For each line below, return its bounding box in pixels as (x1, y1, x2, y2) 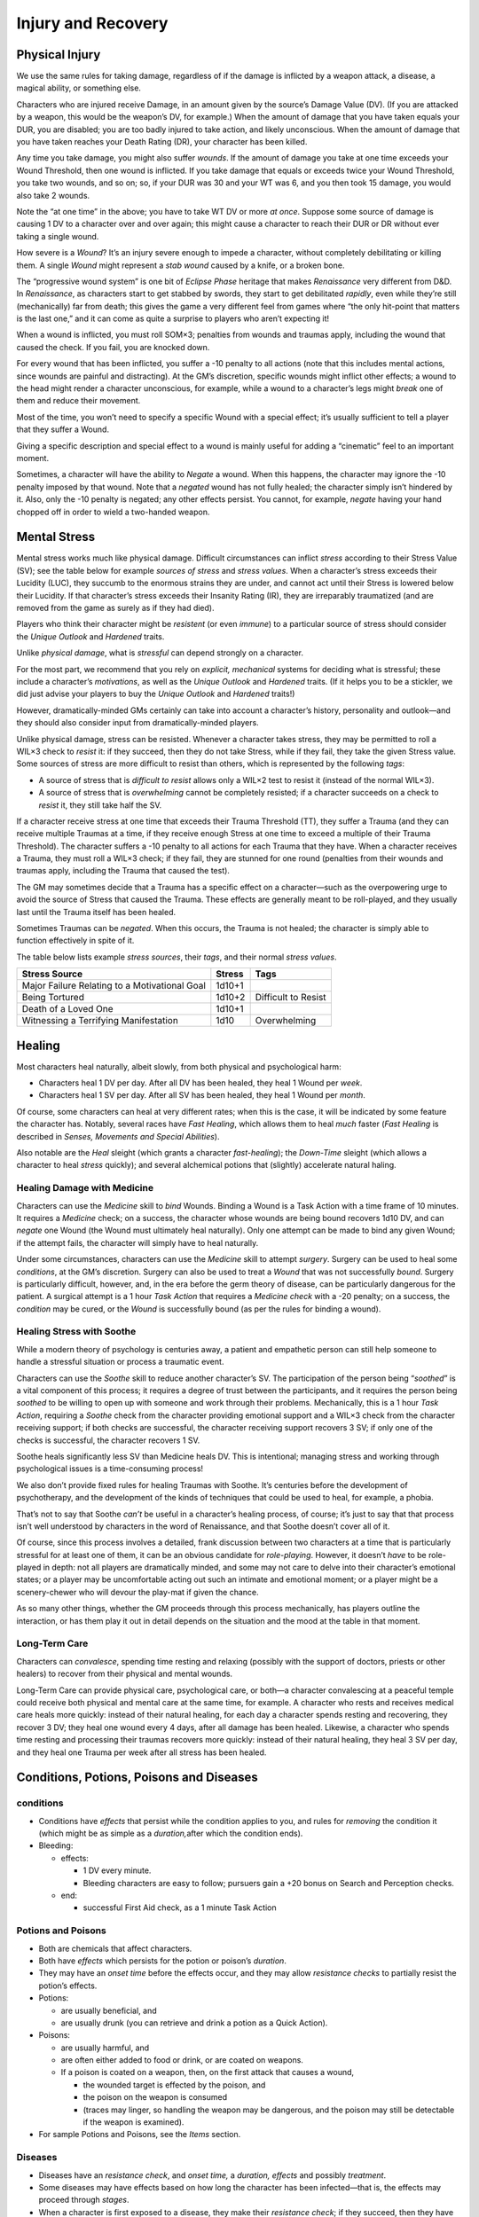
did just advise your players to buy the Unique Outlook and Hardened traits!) (16, 688, 295, 700)
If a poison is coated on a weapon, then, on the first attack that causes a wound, (60, 2067, 355, 2078)
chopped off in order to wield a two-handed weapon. (16, 506, 210, 517)
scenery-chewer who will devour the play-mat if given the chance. (16, 1586, 259, 1597)
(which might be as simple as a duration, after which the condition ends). (38, 1828, 303, 1839)
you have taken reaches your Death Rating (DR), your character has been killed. (16, 137, 308, 147)
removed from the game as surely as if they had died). (16, 603, 215, 614)
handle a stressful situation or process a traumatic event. (16, 1357, 224, 1367)
